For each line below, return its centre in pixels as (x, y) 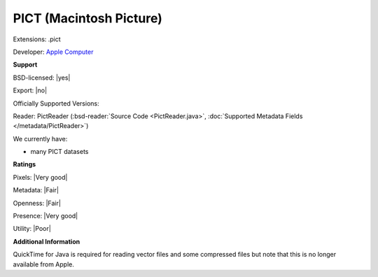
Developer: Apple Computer (53, 52)
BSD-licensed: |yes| (42, 78)
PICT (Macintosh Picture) (87, 18)
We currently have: (40, 138)
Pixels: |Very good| (40, 177)
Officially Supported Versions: (56, 103)
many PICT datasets (59, 152)
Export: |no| (30, 90)
